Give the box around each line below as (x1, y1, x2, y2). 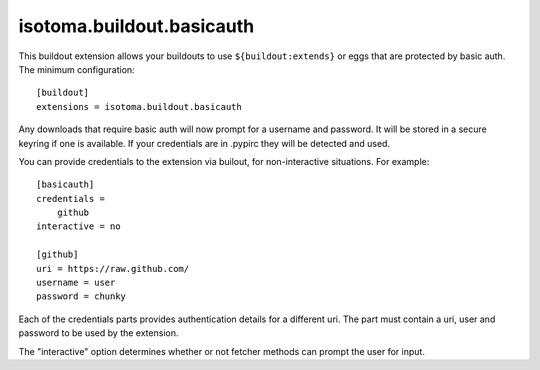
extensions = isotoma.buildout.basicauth (36, 101, 242, 112)
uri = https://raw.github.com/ (36, 263, 190, 274)
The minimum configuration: (18, 63, 135, 75)
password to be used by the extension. (18, 327, 179, 339)
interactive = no (36, 221, 121, 232)
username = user (36, 277, 116, 289)
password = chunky (36, 291, 127, 302)
